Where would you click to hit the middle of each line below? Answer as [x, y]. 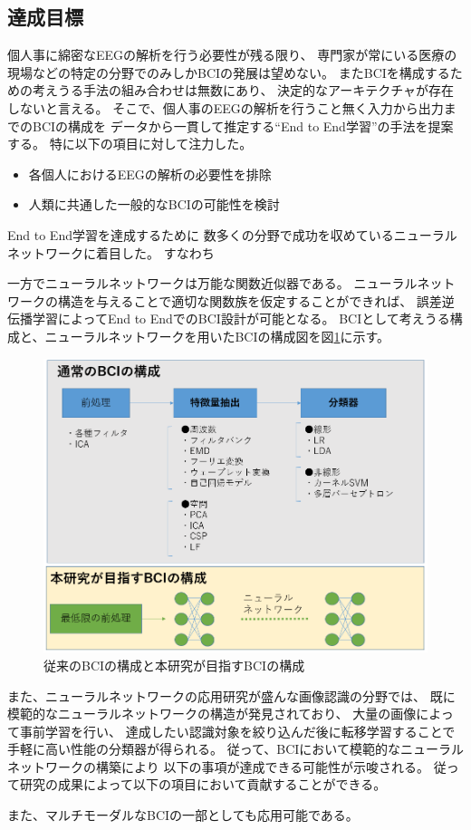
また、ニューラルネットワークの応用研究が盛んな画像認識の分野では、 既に [231, 695]
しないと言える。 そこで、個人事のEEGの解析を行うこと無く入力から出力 [226, 107]
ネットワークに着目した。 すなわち [111, 252]
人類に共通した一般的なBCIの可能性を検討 [154, 204]
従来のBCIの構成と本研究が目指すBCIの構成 [174, 665]
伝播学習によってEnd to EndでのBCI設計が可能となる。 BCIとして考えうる [229, 318]
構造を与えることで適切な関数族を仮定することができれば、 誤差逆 [256, 300]
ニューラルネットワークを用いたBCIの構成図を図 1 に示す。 [217, 336]
